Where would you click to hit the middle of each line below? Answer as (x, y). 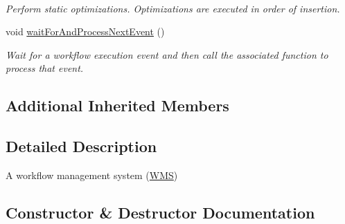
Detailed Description (81, 146)
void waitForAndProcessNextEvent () (85, 31)
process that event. (45, 68)
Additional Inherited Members (117, 105)
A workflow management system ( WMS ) (92, 175)
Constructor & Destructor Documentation (160, 212)
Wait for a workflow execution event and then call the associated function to (167, 54)
